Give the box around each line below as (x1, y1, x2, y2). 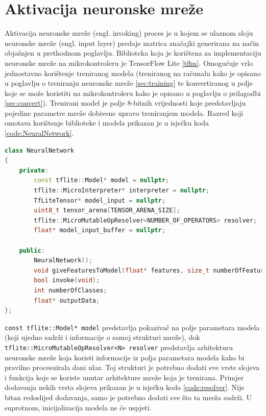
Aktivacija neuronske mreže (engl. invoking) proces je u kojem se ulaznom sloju (5, 28, 253, 38)
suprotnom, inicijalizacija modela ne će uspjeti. (5, 402, 152, 412)
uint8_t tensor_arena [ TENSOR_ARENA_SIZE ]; (34, 207, 180, 214)
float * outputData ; (34, 297, 100, 304)
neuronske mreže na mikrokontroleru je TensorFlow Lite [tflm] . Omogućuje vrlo (5, 57, 253, 68)
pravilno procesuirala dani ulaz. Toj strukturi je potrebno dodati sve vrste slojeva (5, 362, 260, 373)
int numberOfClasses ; (34, 286, 107, 294)
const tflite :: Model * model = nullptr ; (34, 177, 170, 184)
